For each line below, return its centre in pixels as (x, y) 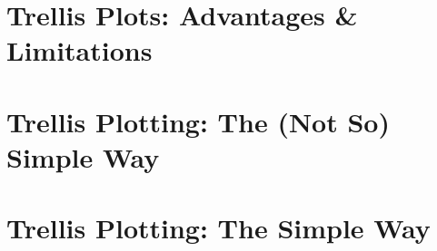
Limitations (79, 50)
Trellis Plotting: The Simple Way (218, 228)
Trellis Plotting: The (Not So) (198, 121)
